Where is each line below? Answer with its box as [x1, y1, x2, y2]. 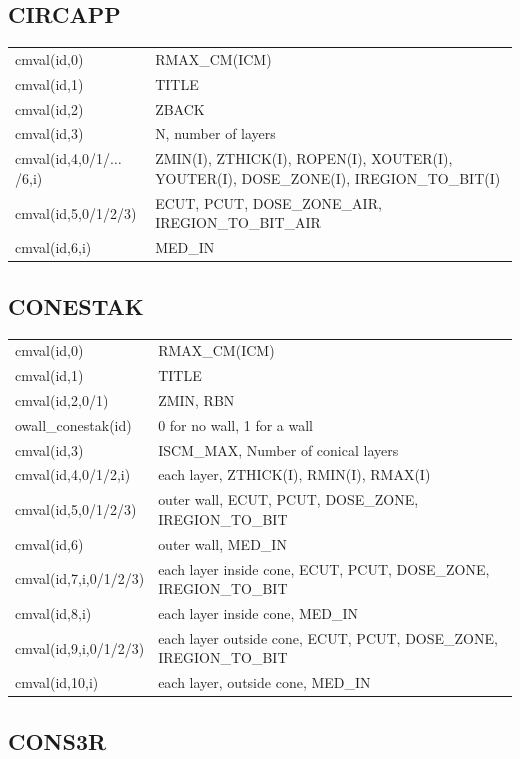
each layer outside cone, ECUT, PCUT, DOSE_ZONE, [158, 627, 498, 648]
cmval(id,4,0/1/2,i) [15, 464, 131, 485]
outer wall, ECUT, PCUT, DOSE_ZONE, [158, 489, 419, 510]
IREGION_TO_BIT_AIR [155, 212, 321, 233]
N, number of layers [155, 123, 276, 144]
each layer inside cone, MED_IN [158, 603, 359, 624]
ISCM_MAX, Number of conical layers [158, 439, 399, 460]
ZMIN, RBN [158, 389, 235, 410]
